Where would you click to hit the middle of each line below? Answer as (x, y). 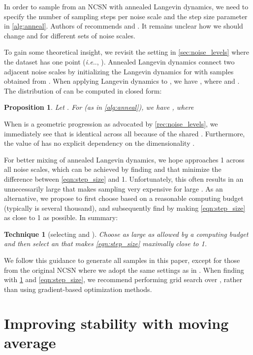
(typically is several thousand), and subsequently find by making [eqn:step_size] (125, 208)
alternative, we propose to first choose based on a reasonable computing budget (124, 198)
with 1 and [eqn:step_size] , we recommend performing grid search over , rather (123, 279)
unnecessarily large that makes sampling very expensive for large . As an (113, 188)
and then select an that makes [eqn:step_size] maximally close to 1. (105, 243)
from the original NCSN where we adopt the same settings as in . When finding (124, 270)
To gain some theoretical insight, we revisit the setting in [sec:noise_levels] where (126, 52)
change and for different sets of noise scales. (70, 35)
